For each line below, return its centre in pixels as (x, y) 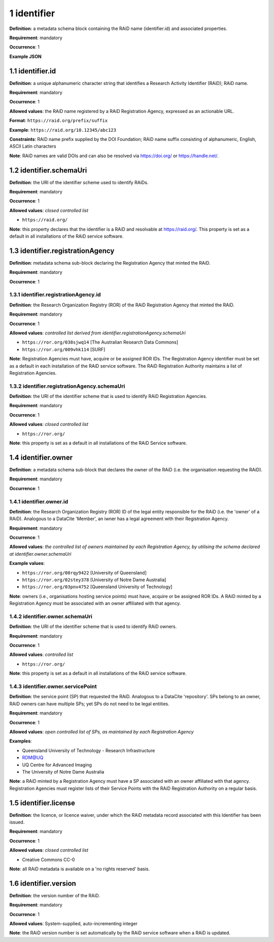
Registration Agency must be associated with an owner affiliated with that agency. (95, 604)
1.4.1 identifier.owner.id (39, 501)
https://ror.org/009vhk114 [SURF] (64, 349)
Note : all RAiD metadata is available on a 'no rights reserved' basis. (79, 869)
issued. (17, 822)
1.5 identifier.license (42, 803)
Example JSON (25, 56)
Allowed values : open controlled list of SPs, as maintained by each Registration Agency (101, 732)
